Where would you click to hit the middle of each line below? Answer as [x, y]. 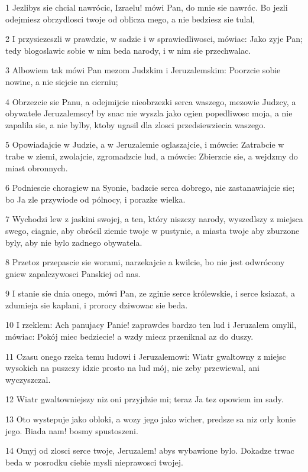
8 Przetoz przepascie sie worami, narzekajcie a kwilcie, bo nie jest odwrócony [145, 262]
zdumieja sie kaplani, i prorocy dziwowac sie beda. [97, 305]
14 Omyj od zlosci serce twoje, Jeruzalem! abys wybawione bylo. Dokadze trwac [150, 450]
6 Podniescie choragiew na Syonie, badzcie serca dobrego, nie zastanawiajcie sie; [150, 188]
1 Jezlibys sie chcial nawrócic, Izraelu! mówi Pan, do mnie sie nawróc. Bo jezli [147, 7]
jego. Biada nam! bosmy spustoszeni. [72, 430]
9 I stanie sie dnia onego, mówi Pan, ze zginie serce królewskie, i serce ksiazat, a [150, 293]
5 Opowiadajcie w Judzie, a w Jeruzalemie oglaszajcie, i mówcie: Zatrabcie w [145, 144]
